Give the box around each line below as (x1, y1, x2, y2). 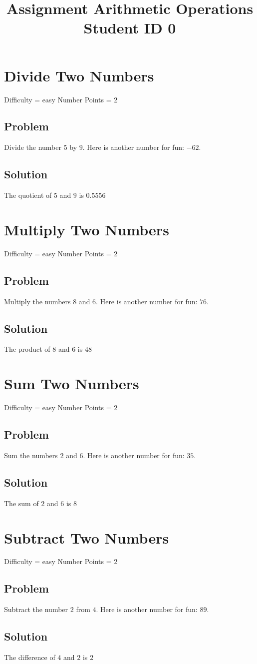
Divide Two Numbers (4, 65, 154, 85)
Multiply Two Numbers (4, 219, 169, 239)
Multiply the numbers (4, 296, 71, 306)
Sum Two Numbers (4, 373, 139, 394)
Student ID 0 (83, 17, 176, 38)
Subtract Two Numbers (4, 527, 169, 548)
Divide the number (4, 142, 61, 152)
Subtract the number (4, 604, 68, 615)
